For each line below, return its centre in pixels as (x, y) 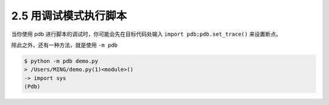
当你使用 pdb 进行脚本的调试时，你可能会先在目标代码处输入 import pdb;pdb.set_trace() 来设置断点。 (146, 34)
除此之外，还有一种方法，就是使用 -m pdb (65, 45)
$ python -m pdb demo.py (61, 61)
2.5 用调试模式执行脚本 (69, 16)
